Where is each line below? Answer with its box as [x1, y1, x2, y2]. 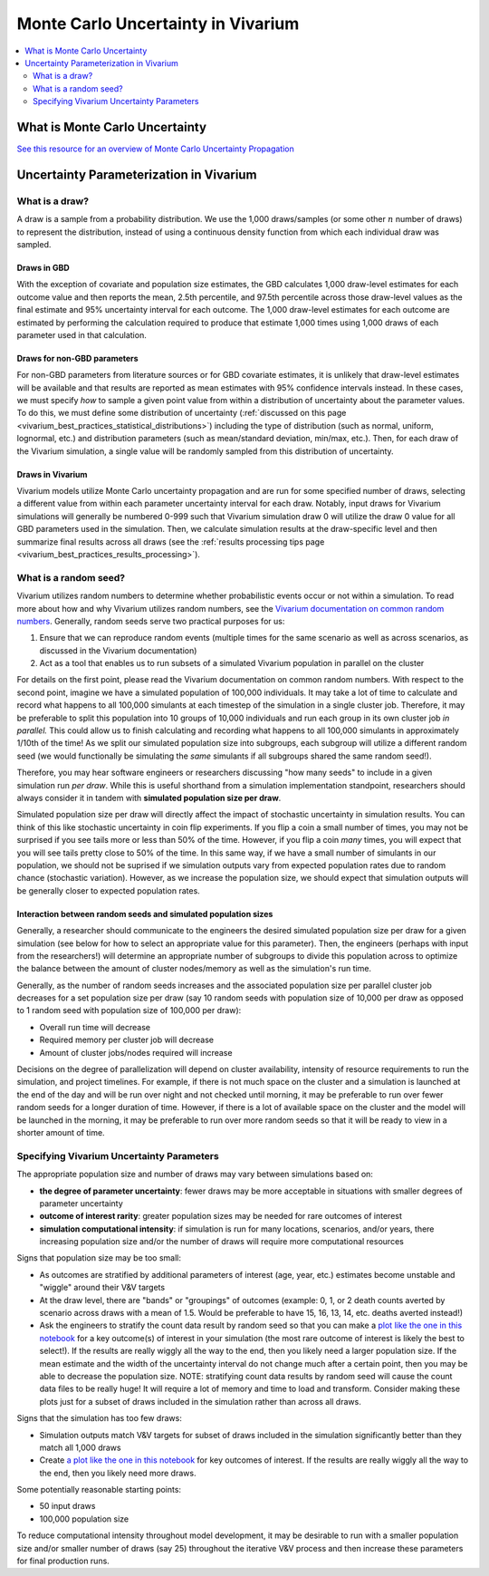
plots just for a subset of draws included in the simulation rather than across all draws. [39, 1396, 361, 1407]
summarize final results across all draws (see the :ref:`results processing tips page [16, 536, 325, 547]
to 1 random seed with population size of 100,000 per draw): [16, 1005, 242, 1016]
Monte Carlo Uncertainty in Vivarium [16, 14, 300, 34]
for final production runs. [16, 1555, 110, 1567]
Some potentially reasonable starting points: [16, 1484, 181, 1495]
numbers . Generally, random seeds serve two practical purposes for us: [16, 615, 285, 626]
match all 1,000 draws [39, 1442, 121, 1453]
